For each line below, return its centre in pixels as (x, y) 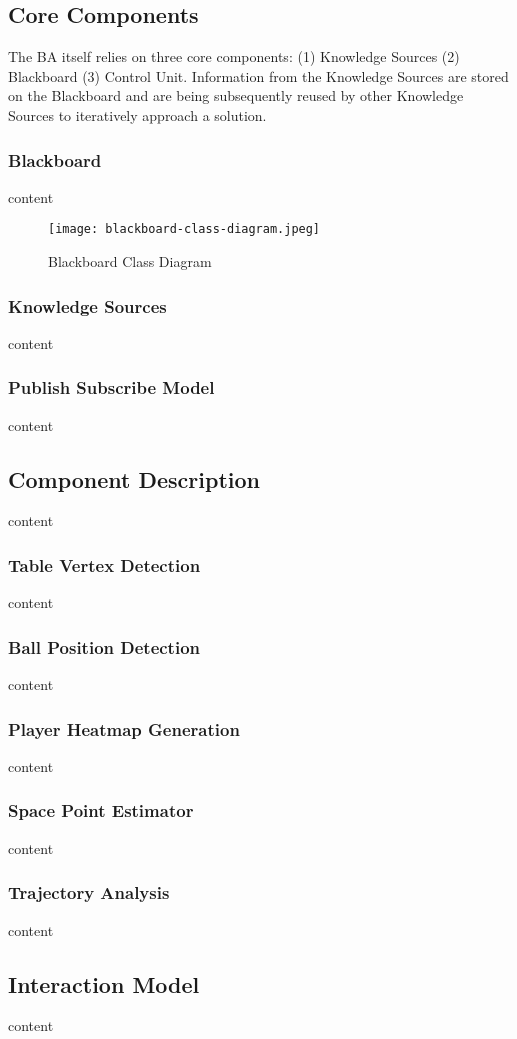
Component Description (134, 478)
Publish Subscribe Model (111, 387)
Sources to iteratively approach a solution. (137, 114)
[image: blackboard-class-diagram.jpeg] (184, 229)
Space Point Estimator (101, 810)
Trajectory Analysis (89, 892)
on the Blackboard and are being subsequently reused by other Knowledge (236, 95)
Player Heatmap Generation (124, 728)
